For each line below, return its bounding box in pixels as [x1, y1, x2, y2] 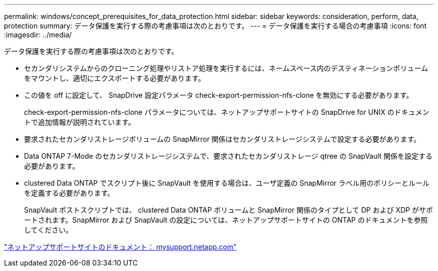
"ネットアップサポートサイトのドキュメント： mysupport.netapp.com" [4, 243, 236, 251]
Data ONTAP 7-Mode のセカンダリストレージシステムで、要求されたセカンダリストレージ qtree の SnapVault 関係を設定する [24, 152, 433, 160]
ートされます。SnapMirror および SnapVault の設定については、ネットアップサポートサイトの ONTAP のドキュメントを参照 [24, 216, 428, 224]
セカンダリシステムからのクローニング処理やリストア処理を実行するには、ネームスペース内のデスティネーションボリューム [24, 64, 428, 72]
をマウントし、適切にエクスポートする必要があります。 [24, 74, 205, 82]
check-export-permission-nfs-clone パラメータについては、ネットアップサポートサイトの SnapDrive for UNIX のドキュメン [24, 108, 429, 116]
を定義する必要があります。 [24, 189, 114, 197]
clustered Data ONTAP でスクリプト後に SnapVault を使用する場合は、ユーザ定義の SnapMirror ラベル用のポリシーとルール [24, 179, 430, 187]
